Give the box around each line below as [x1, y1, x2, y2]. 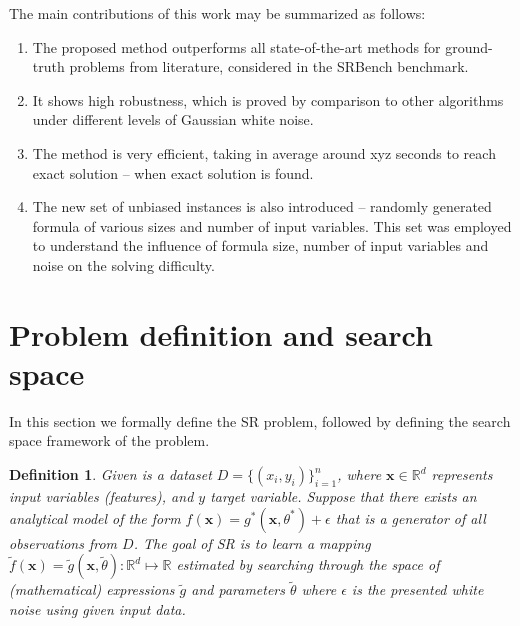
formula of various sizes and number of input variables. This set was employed [32, 215, 512, 236]
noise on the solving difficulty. [32, 254, 215, 275]
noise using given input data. [9, 599, 186, 620]
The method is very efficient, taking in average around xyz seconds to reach [32, 142, 496, 163]
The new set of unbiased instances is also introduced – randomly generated [32, 196, 492, 217]
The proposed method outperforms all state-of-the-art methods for [32, 36, 441, 57]
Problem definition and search [9, 313, 433, 354]
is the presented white [351, 579, 484, 600]
